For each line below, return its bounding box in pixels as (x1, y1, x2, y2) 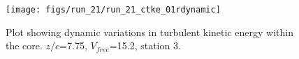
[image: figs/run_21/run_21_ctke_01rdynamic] (6, 5, 221, 15)
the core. (6, 38, 43, 53)
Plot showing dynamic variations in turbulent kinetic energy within (6, 24, 293, 39)
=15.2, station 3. (109, 38, 181, 53)
